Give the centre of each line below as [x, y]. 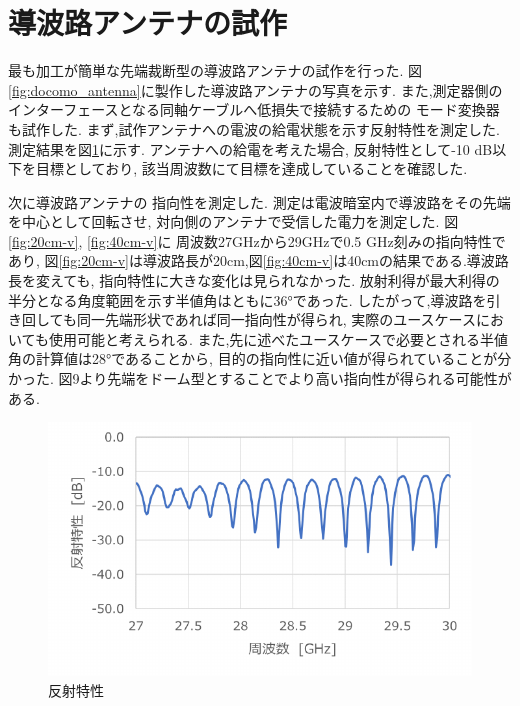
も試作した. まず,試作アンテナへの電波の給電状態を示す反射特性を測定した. [254, 128]
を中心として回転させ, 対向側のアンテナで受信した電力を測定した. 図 [233, 221]
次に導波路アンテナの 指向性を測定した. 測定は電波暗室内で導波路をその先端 [259, 201]
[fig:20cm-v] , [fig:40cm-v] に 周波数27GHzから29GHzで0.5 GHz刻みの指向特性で [257, 240]
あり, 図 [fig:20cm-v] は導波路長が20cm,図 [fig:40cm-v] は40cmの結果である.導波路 [258, 260]
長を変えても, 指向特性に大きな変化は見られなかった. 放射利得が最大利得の [254, 280]
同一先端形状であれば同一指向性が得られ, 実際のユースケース [276, 319]
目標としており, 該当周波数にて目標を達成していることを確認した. [251, 168]
